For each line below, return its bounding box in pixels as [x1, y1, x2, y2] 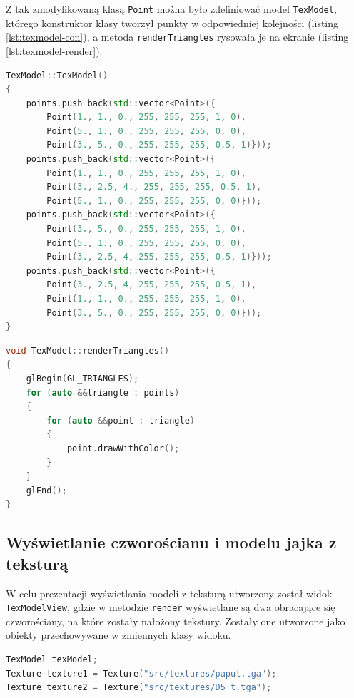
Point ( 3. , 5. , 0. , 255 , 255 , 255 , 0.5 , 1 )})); [46, 140, 272, 150]
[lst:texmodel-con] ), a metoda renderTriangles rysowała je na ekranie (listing [6, 29, 349, 44]
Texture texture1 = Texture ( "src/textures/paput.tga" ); [6, 668, 277, 679]
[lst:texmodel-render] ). [6, 43, 103, 58]
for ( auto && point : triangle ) [46, 415, 195, 426]
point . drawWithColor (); [66, 443, 180, 453]
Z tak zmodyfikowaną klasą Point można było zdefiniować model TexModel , [6, 1, 337, 16]
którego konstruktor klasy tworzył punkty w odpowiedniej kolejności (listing [6, 15, 339, 30]
